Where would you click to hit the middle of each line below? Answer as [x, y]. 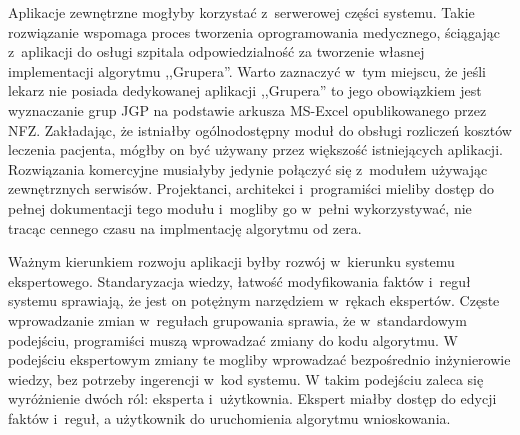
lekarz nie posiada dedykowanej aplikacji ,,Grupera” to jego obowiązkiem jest [245, 90]
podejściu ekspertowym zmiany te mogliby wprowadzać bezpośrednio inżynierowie [259, 359]
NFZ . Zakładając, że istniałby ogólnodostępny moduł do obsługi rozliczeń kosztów [260, 129]
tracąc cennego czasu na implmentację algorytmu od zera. [185, 227]
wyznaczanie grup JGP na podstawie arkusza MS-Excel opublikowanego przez [247, 109]
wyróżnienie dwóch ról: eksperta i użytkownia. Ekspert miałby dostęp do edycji [252, 398]
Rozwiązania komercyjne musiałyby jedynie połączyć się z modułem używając [248, 168]
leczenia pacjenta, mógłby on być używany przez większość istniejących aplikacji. [255, 149]
